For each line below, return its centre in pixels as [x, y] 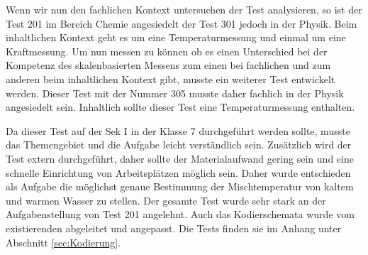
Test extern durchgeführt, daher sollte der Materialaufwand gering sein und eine [180, 158]
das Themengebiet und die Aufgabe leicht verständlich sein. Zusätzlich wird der [179, 145]
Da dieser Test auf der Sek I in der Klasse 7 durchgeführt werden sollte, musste [178, 130]
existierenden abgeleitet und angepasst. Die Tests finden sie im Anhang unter [174, 228]
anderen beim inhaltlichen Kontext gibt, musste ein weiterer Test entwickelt [171, 78]
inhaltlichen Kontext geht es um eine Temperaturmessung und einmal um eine [176, 37]
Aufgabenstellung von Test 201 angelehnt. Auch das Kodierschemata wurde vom [180, 214]
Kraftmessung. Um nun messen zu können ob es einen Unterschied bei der [167, 51]
